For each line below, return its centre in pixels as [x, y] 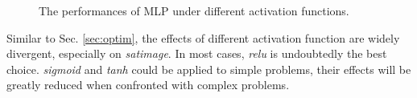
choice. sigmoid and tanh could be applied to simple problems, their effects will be [209, 69]
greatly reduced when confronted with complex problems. [148, 85]
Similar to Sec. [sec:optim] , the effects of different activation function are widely [203, 37]
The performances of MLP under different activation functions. [194, 10]
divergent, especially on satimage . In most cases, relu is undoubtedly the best [197, 53]
